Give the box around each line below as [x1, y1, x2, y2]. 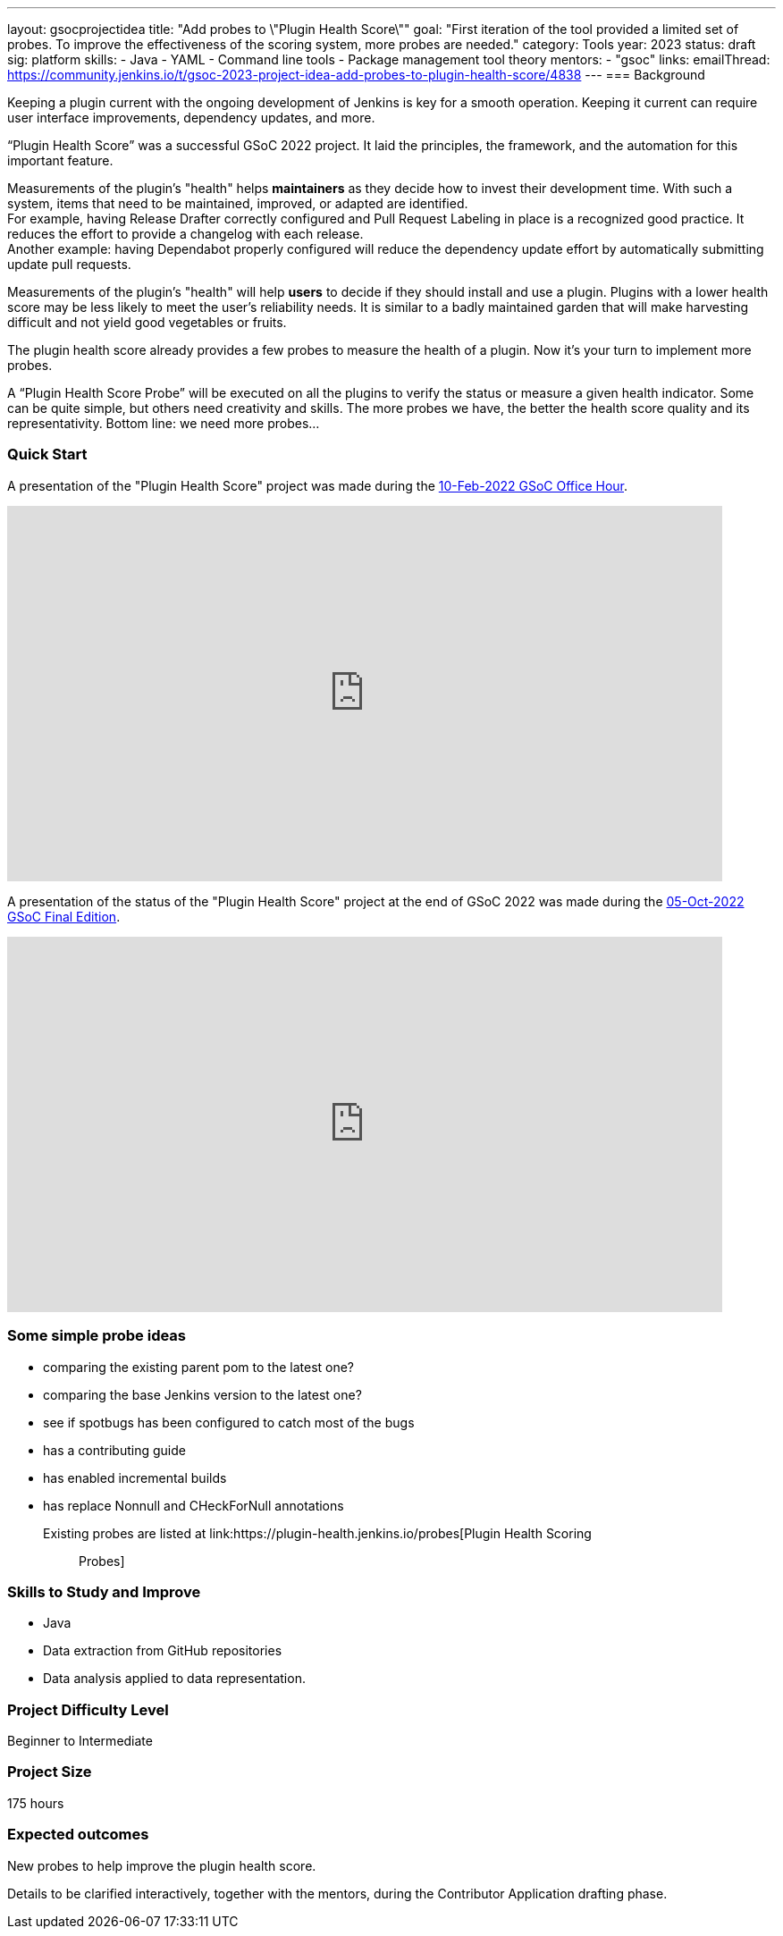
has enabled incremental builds [43, 1469, 227, 1486]
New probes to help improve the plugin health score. [7, 1857, 316, 1873]
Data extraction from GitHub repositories [43, 1643, 282, 1659]
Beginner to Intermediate [7, 1733, 153, 1748]
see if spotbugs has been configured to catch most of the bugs [43, 1414, 415, 1430]
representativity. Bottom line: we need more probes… [7, 416, 320, 431]
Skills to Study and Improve [7, 1582, 201, 1601]
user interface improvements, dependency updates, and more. [7, 110, 375, 125]
